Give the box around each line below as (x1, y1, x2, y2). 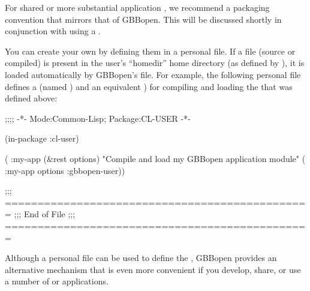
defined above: (5, 92, 58, 104)
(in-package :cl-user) (5, 132, 79, 145)
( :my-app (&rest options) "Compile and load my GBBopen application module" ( (5, 152, 306, 164)
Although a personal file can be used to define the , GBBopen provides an (5, 251, 277, 264)
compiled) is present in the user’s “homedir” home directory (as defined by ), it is (5, 56, 305, 69)
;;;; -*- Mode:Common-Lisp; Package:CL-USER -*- (5, 112, 191, 124)
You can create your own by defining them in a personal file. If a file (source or (5, 44, 296, 57)
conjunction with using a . (5, 25, 101, 37)
